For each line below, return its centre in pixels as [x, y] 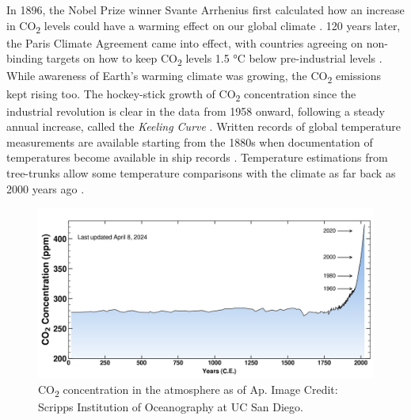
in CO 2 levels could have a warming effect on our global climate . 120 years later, [204, 26]
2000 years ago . [46, 188]
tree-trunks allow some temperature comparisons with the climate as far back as [201, 173]
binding [25, 58]
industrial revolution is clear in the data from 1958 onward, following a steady [196, 111]
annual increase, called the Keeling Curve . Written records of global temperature [204, 126]
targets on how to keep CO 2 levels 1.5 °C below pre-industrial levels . [214, 59]
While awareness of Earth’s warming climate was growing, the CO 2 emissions [194, 77]
